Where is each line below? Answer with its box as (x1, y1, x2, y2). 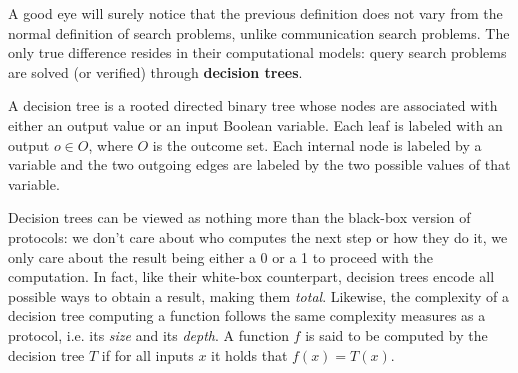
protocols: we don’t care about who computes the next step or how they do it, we (8, 226, 508, 247)
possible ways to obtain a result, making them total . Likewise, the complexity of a (8, 285, 510, 306)
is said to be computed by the (305, 324, 488, 345)
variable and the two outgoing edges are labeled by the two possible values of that (8, 154, 511, 175)
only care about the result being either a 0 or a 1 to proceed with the (8, 246, 433, 267)
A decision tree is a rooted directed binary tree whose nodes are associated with (8, 95, 498, 116)
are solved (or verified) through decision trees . (8, 61, 303, 82)
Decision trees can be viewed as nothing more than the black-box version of (8, 207, 471, 228)
